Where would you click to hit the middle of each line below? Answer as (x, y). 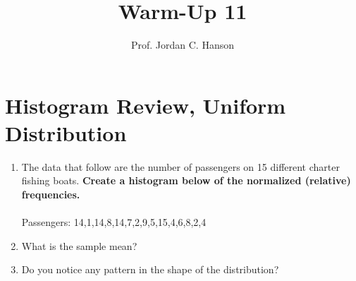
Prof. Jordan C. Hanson (183, 45)
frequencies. (51, 195)
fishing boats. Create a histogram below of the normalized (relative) (186, 180)
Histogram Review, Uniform (146, 105)
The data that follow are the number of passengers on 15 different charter (180, 166)
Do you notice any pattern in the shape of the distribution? (150, 269)
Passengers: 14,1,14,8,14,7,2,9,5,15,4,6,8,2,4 (114, 222)
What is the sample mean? (79, 245)
